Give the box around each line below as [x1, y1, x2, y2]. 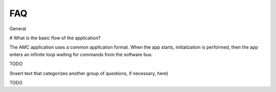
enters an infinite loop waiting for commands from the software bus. [9, 51, 153, 57]
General [9, 26, 27, 32]
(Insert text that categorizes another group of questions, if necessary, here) [9, 70, 169, 76]
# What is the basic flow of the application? [9, 35, 101, 41]
